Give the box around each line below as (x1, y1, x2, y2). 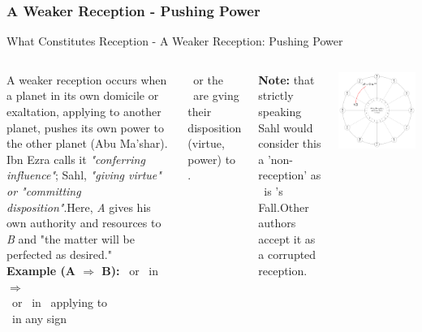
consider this (258, 135, 321, 152)
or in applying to (11, 294, 108, 311)
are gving (193, 87, 239, 104)
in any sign (11, 309, 67, 326)
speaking (258, 103, 302, 119)
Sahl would (258, 119, 313, 136)
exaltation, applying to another (6, 103, 161, 119)
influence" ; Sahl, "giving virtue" (6, 166, 161, 183)
